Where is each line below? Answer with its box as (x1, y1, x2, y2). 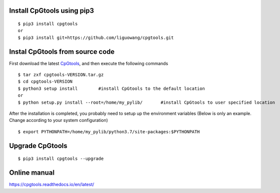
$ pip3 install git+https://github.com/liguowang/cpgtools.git (18, 35, 174, 40)
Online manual (9, 168, 55, 177)
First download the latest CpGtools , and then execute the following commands (9, 60, 169, 66)
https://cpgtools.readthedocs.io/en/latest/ (9, 182, 95, 188)
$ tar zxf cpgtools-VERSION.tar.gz (18, 72, 104, 77)
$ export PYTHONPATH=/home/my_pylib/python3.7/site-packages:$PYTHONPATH (18, 129, 200, 134)
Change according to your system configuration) (9, 117, 108, 123)
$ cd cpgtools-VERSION (18, 79, 73, 84)
